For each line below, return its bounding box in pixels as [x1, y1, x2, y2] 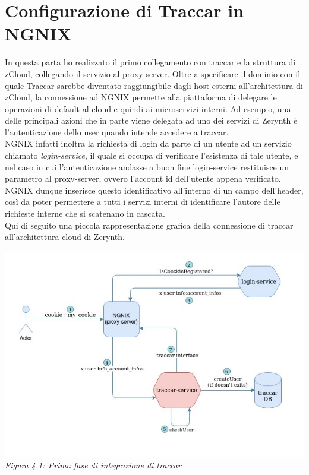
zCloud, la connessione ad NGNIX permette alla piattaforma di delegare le [5, 91, 277, 103]
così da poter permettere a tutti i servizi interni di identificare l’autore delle [5, 195, 280, 208]
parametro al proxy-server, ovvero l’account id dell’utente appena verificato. [5, 172, 281, 185]
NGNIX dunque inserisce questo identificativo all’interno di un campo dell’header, [5, 183, 304, 196]
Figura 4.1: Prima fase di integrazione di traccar [5, 458, 181, 471]
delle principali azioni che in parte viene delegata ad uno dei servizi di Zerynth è [5, 114, 298, 126]
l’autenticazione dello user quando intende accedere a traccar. [5, 125, 229, 138]
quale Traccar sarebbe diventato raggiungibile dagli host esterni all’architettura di [5, 79, 303, 91]
